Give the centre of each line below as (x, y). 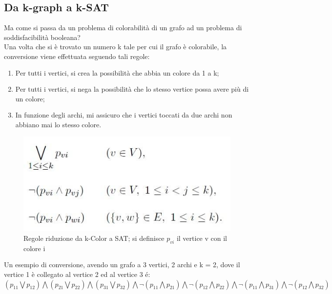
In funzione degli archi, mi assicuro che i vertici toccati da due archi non (124, 115)
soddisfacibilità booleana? (42, 37)
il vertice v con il (202, 238)
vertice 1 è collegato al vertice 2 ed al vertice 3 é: (77, 274)
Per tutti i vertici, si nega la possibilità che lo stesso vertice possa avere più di (132, 89)
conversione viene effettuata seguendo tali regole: (77, 56)
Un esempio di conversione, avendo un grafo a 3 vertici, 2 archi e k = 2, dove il (122, 265)
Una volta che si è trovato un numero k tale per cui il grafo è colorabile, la (115, 47)
